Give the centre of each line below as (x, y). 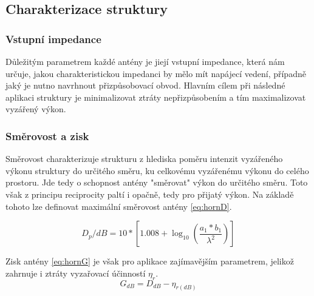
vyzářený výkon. (36, 109)
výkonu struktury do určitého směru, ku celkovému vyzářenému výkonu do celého (157, 170)
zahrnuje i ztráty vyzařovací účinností (76, 273)
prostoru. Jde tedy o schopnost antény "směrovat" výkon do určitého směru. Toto (157, 182)
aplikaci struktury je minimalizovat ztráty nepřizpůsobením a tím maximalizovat (156, 97)
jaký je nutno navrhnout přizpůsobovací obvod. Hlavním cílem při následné (145, 85)
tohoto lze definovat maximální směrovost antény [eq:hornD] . (119, 206)
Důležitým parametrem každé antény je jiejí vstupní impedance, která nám (145, 61)
